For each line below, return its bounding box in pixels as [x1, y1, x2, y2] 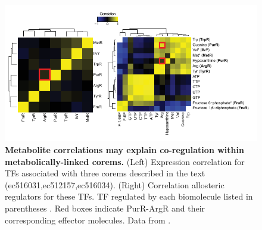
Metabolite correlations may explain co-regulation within [5, 143, 244, 156]
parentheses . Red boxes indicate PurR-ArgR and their [5, 201, 205, 214]
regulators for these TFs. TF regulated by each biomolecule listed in [5, 190, 253, 203]
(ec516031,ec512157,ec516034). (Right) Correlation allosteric [5, 178, 224, 191]
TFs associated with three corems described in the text [5, 167, 205, 179]
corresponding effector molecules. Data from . [5, 213, 171, 226]
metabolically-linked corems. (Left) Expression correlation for [5, 155, 245, 167]
